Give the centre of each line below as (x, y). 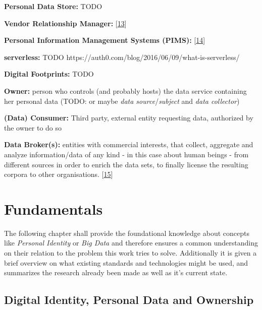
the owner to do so (33, 127)
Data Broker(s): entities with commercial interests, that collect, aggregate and (129, 144)
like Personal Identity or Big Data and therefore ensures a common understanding (131, 243)
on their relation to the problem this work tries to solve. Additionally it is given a (130, 253)
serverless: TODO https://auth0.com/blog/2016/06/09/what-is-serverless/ (122, 57)
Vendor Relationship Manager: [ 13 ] (65, 23)
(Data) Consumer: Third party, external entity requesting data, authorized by (129, 118)
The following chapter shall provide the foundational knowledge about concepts (127, 233)
